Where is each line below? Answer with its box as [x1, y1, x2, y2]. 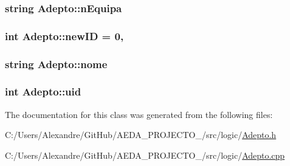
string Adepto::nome [5, 56, 108, 71]
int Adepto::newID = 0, [5, 28, 124, 43]
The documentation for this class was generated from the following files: [5, 108, 273, 120]
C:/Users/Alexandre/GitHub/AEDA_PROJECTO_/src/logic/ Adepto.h [5, 128, 277, 141]
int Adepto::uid [5, 84, 81, 99]
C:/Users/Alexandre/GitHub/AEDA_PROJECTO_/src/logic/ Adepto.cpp [5, 148, 285, 161]
